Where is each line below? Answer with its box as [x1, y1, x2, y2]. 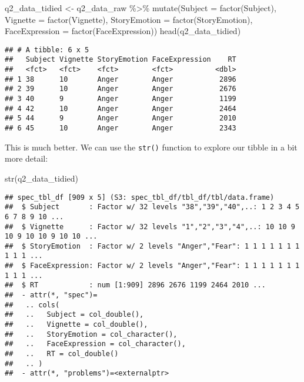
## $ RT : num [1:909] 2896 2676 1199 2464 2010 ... [5, 281, 266, 290]
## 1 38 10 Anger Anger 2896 [5, 75, 236, 83]
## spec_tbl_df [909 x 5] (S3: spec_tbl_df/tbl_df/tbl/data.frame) [5, 193, 275, 202]
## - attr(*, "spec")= [5, 291, 98, 300]
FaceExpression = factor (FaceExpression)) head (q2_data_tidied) [5, 25, 241, 37]
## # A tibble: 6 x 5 [5, 45, 89, 54]
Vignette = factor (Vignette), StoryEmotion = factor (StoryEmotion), [5, 13, 253, 25]
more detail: [5, 152, 48, 165]
